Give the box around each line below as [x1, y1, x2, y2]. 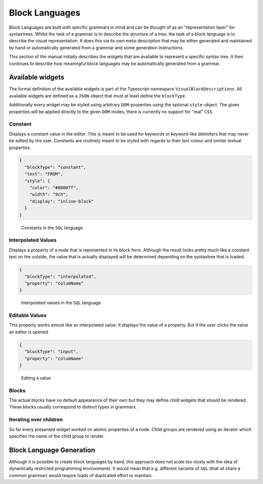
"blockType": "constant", [24, 164, 86, 170]
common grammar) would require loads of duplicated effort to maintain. [9, 472, 153, 478]
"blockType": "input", [24, 349, 79, 354]
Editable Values [9, 312, 47, 319]
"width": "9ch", [29, 192, 68, 197]
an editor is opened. [9, 329, 50, 335]
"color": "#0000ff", [29, 185, 79, 191]
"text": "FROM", [24, 171, 63, 177]
